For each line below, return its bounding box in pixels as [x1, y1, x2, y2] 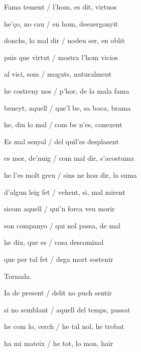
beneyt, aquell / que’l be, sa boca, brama [4, 102, 131, 113]
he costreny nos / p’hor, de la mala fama [4, 85, 129, 96]
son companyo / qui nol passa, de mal [4, 220, 120, 230]
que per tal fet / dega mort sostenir [4, 253, 113, 264]
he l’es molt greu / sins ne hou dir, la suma [4, 169, 137, 180]
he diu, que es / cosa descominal [4, 237, 104, 247]
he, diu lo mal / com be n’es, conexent [4, 119, 122, 130]
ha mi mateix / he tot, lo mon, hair [4, 337, 113, 348]
